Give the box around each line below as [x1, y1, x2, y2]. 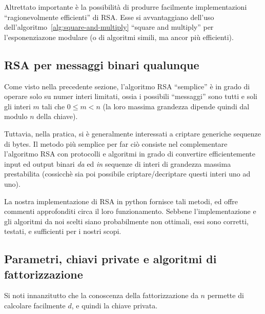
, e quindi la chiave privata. [71, 300, 158, 311]
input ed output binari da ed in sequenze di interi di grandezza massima [4, 158, 231, 169]
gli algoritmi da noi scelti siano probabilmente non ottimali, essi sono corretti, [4, 215, 249, 226]
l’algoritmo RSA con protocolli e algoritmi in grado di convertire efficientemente [4, 148, 256, 159]
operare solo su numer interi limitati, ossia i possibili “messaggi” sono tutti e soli [4, 91, 258, 102]
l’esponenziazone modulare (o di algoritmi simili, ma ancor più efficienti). [4, 31, 234, 42]
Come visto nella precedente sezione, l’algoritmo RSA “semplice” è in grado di [4, 81, 250, 91]
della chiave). [36, 111, 78, 122]
